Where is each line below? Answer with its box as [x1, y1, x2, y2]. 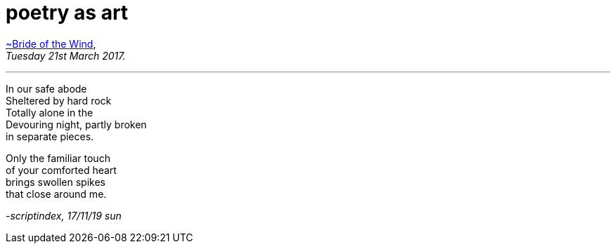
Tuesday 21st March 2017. [6, 49, 126, 62]
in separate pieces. [6, 130, 94, 142]
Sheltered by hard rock [6, 94, 112, 107]
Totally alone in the [6, 106, 94, 119]
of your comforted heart [6, 163, 117, 176]
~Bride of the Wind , [6, 37, 96, 50]
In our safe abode [6, 82, 87, 95]
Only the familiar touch [6, 152, 110, 164]
